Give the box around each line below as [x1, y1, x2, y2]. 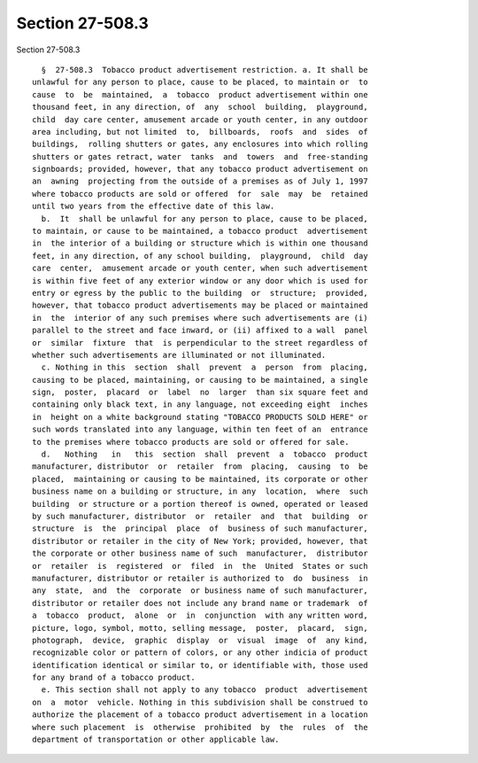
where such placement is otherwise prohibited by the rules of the [32, 722, 368, 732]
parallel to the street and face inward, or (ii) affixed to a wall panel [32, 325, 368, 336]
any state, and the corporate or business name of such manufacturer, [32, 586, 368, 596]
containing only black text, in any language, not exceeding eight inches [32, 400, 368, 409]
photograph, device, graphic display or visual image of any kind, [32, 635, 368, 645]
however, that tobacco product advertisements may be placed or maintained [32, 300, 368, 310]
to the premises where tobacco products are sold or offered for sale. [32, 437, 350, 447]
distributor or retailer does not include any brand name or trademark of [32, 598, 368, 608]
